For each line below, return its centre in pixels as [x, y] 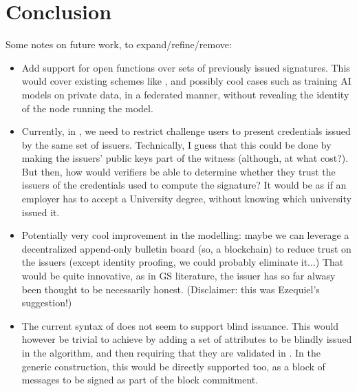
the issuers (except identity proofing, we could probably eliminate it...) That [183, 262]
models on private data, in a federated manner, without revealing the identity [185, 94]
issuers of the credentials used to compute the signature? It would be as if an [184, 185]
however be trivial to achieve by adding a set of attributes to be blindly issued [187, 339]
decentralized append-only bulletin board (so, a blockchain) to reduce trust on [186, 248]
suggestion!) [47, 303]
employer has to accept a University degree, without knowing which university [186, 199]
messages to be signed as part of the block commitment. [140, 380]
